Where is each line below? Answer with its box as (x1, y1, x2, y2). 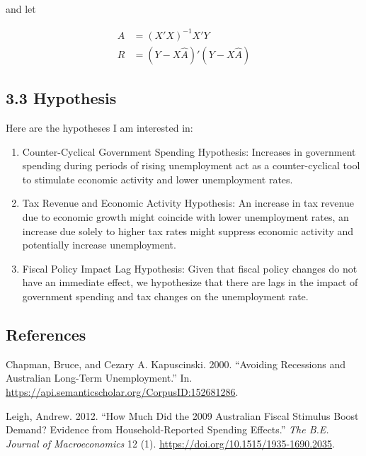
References (6, 324, 86, 345)
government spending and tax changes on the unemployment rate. (22, 289, 309, 304)
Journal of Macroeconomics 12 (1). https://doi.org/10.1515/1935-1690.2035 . (6, 435, 336, 450)
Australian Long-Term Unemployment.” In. (6, 370, 193, 385)
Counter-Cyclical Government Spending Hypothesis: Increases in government (22, 144, 356, 159)
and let (6, 1, 36, 16)
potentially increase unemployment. (22, 237, 176, 252)
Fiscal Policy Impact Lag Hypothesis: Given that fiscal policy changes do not (22, 261, 358, 275)
